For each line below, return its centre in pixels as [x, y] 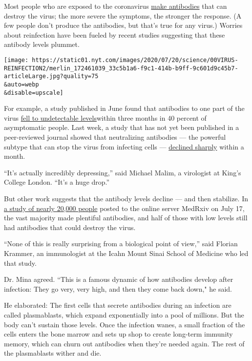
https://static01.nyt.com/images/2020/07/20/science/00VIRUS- [135, 60]
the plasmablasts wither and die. [53, 353]
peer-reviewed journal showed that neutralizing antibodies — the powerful [115, 137]
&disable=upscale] [34, 93]
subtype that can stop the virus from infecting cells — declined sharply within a [124, 146]
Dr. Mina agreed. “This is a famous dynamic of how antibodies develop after [119, 279]
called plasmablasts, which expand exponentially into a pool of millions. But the [124, 314]
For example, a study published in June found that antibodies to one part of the [124, 108]
